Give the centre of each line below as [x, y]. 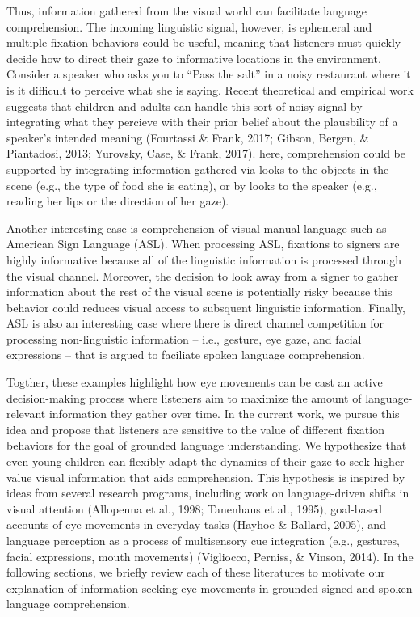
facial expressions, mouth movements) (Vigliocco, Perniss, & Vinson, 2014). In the [210, 556]
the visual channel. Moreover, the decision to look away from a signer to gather [203, 275]
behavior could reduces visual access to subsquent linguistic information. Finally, [206, 307]
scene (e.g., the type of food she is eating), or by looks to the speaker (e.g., [192, 185]
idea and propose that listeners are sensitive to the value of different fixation [195, 429]
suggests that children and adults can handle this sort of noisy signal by [185, 106]
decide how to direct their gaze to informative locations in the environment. [194, 58]
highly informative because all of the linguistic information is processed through [204, 259]
